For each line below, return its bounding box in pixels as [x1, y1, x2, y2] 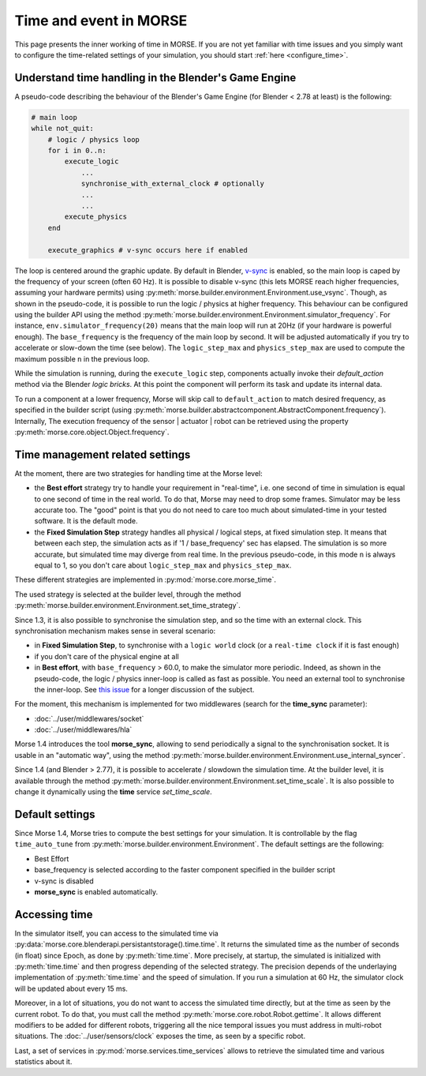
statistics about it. [14, 1057, 73, 1067]
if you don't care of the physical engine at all [34, 651, 179, 661]
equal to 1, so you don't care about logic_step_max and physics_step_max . [34, 560, 292, 570]
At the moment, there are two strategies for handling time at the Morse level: [14, 468, 263, 478]
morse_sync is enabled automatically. [34, 887, 158, 896]
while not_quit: [31, 124, 95, 133]
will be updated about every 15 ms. [14, 984, 128, 993]
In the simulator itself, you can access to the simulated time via [14, 928, 219, 938]
